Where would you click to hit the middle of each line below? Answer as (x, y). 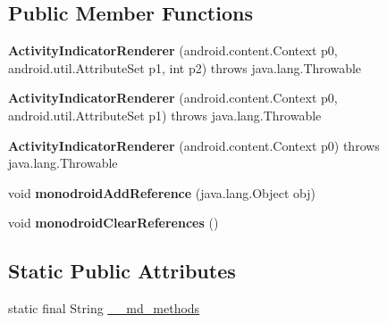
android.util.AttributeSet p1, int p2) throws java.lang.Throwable (185, 67)
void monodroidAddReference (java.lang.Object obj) (162, 192)
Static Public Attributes (122, 271)
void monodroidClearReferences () (114, 223)
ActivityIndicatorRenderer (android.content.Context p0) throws (194, 145)
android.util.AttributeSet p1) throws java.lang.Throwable (165, 115)
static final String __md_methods (104, 308)
